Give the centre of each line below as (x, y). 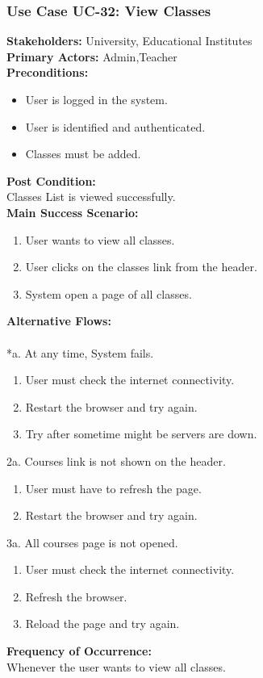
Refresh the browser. (76, 596)
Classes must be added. (83, 154)
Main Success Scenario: (73, 212)
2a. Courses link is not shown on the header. (116, 460)
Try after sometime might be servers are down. (141, 434)
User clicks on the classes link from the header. (141, 267)
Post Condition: (51, 180)
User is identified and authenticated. (115, 126)
